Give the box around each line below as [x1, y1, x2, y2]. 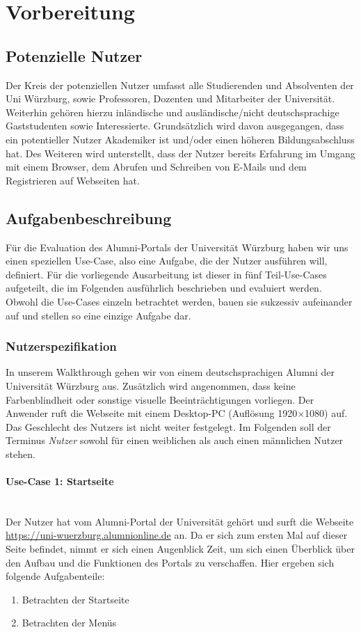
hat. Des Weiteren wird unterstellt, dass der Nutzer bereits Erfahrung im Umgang [6, 145, 355, 160]
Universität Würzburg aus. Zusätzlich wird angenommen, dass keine [6, 378, 296, 393]
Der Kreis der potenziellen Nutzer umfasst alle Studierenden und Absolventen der [6, 77, 354, 92]
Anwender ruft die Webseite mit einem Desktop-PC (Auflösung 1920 [6, 406, 298, 420]
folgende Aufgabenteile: [6, 569, 105, 583]
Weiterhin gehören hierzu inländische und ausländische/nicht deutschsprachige [6, 104, 339, 119]
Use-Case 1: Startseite [6, 474, 114, 489]
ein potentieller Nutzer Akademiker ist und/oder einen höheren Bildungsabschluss [6, 132, 355, 146]
